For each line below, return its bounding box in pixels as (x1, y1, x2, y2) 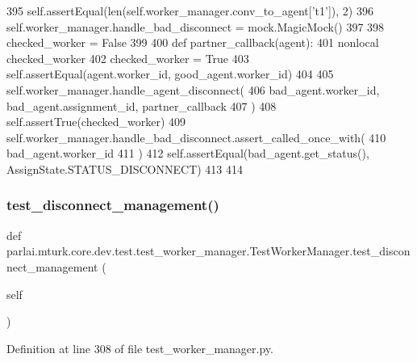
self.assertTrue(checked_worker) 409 (6, 113, 186, 130)
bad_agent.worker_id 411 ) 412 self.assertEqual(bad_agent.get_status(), (6, 145, 369, 162)
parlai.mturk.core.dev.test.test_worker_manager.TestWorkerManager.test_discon (6, 242, 411, 259)
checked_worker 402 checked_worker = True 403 (6, 49, 249, 66)
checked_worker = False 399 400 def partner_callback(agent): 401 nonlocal (6, 34, 379, 51)
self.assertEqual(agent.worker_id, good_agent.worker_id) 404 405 (6, 65, 334, 82)
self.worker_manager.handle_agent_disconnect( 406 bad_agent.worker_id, (6, 81, 380, 98)
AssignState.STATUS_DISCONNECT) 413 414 (6, 160, 244, 177)
